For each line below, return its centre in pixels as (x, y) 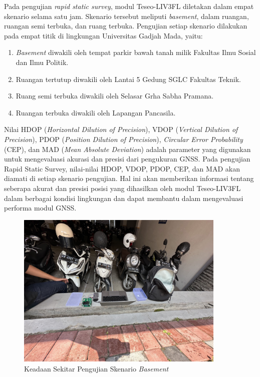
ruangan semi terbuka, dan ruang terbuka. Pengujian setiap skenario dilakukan (126, 26)
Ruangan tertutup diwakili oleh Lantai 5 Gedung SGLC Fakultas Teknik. (128, 79)
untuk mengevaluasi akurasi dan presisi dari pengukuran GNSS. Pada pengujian (127, 159)
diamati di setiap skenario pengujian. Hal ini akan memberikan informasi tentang (129, 178)
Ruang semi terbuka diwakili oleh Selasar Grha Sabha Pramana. (115, 96)
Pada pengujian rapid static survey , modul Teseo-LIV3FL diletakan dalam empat (129, 6)
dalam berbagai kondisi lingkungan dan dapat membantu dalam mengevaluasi (124, 198)
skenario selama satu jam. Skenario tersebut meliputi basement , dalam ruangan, (126, 16)
